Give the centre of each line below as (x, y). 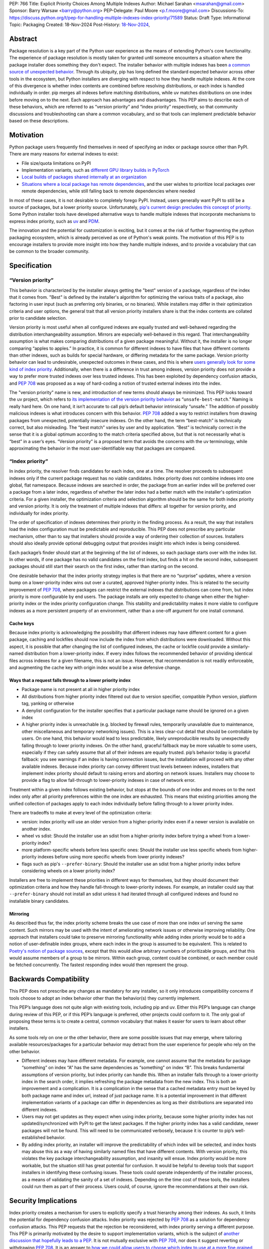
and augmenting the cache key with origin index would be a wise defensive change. (95, 667)
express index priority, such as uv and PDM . (54, 221)
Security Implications (43, 1201)
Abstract (23, 39)
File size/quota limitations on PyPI (56, 163)
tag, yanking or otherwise (48, 703)
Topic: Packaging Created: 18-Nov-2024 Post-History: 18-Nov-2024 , (80, 24)
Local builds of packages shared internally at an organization (84, 177)
